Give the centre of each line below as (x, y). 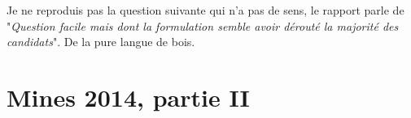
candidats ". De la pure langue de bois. (101, 42)
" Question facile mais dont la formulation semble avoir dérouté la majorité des (203, 25)
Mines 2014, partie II (128, 97)
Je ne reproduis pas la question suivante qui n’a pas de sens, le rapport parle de (205, 10)
